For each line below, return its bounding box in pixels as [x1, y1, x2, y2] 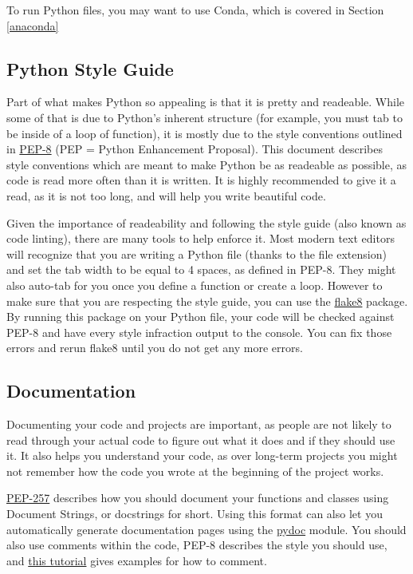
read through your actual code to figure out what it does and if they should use [6, 431, 395, 448]
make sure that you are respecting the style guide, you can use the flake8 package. [6, 292, 408, 309]
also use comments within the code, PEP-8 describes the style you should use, [6, 536, 387, 553]
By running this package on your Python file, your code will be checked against [6, 308, 395, 325]
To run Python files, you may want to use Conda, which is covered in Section [6, 2, 384, 18]
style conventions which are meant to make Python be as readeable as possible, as [6, 156, 407, 172]
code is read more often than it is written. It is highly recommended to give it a [6, 172, 396, 188]
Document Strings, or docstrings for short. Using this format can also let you [6, 505, 383, 522]
